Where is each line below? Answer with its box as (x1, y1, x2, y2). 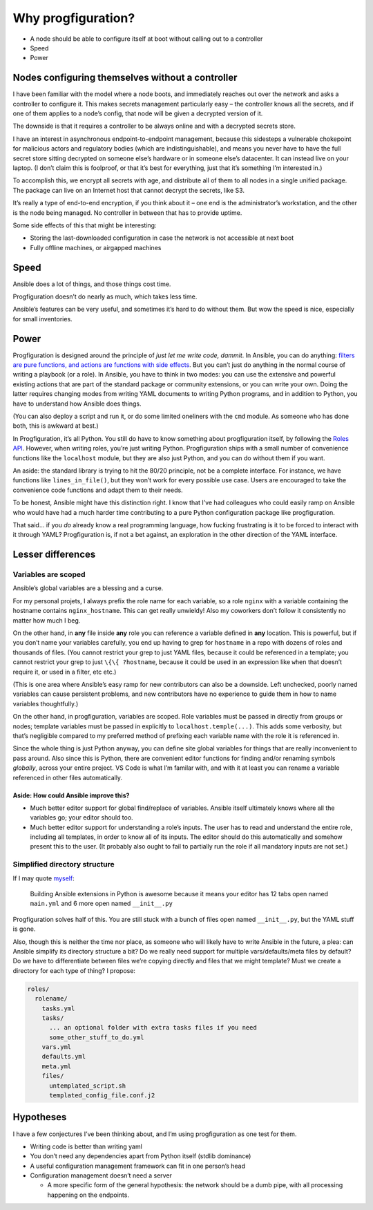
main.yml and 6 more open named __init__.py (30, 899, 173, 908)
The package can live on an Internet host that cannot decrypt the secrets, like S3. (12, 186, 245, 194)
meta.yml (41, 1062, 72, 1070)
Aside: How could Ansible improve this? (12, 791, 130, 800)
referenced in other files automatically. (12, 773, 123, 782)
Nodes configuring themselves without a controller (12, 72, 238, 84)
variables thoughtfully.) (12, 699, 79, 708)
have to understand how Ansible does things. (12, 399, 142, 408)
